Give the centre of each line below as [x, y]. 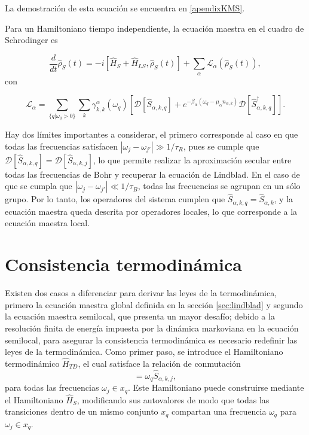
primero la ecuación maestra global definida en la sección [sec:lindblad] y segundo [154, 304]
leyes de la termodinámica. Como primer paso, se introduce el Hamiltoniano [144, 352]
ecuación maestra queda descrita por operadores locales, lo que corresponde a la [151, 211]
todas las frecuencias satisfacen [62, 146]
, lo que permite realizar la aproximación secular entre [192, 159]
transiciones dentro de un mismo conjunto [82, 411]
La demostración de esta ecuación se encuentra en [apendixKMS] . [125, 8]
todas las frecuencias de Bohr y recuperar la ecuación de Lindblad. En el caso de [152, 174]
